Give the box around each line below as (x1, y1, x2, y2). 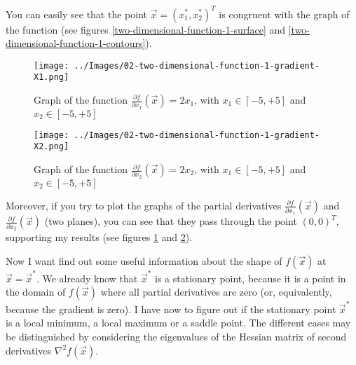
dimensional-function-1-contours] (6, 36, 146, 50)
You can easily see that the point (6, 6, 147, 21)
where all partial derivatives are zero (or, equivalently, (100, 284, 332, 299)
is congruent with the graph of (219, 6, 350, 21)
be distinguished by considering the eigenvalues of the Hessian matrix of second (6, 329, 347, 343)
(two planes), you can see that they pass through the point (44, 214, 297, 228)
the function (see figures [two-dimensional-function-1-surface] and (6, 22, 286, 36)
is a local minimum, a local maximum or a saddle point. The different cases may (6, 315, 351, 330)
